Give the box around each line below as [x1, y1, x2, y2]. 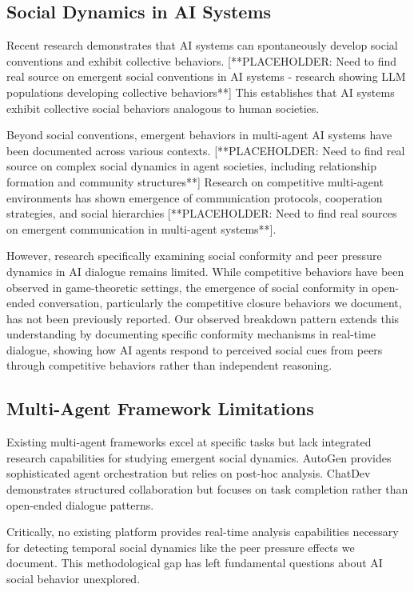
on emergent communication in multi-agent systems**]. [6, 220, 277, 237]
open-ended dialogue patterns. [6, 496, 154, 513]
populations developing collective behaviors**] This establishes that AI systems [6, 83, 395, 100]
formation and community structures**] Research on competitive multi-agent [6, 173, 384, 190]
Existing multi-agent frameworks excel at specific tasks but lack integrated [6, 434, 372, 450]
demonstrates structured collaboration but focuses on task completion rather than [6, 481, 408, 498]
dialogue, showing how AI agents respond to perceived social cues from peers [6, 341, 383, 358]
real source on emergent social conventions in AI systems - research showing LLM [6, 68, 406, 85]
